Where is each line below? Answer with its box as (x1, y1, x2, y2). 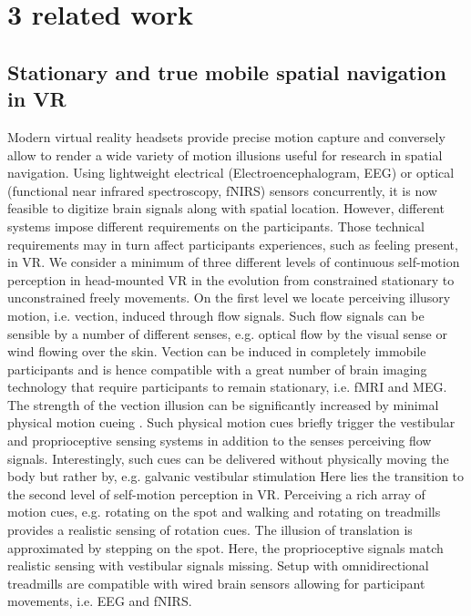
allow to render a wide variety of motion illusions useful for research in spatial (7, 145, 443, 164)
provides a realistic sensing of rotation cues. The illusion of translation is (7, 520, 413, 539)
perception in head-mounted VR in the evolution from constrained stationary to (7, 270, 455, 289)
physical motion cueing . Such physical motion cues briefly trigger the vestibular (7, 413, 456, 432)
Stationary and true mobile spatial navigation (7, 57, 446, 86)
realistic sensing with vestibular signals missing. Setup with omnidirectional (7, 556, 429, 575)
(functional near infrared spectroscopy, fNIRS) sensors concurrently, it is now (7, 180, 437, 200)
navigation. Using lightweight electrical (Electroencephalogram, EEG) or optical (7, 163, 455, 182)
